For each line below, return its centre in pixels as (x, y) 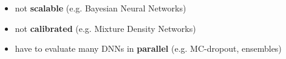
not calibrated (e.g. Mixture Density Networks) (105, 28)
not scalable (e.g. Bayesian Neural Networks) (100, 8)
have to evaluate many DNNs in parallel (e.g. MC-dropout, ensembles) (148, 48)
